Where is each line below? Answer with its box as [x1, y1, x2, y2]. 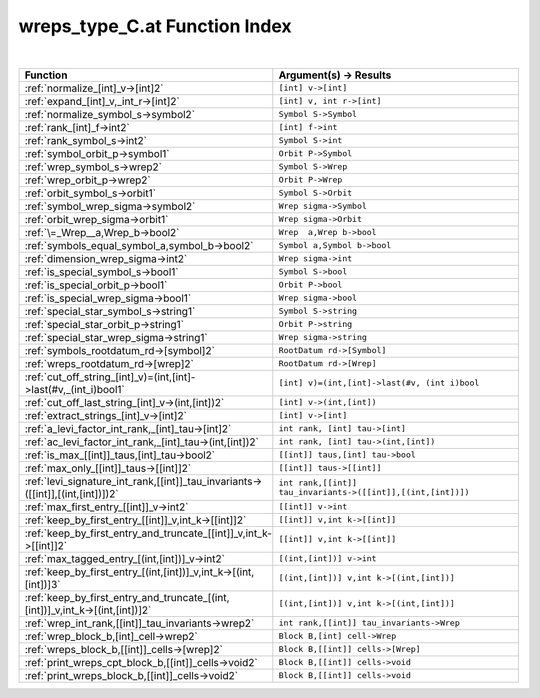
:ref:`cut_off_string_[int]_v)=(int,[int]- [24, 370, 196, 384]
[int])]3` [24, 577, 61, 591]
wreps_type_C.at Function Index [18, 15, 292, 37]
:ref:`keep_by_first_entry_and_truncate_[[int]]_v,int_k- [24, 526, 272, 540]
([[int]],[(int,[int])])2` [24, 486, 119, 500]
